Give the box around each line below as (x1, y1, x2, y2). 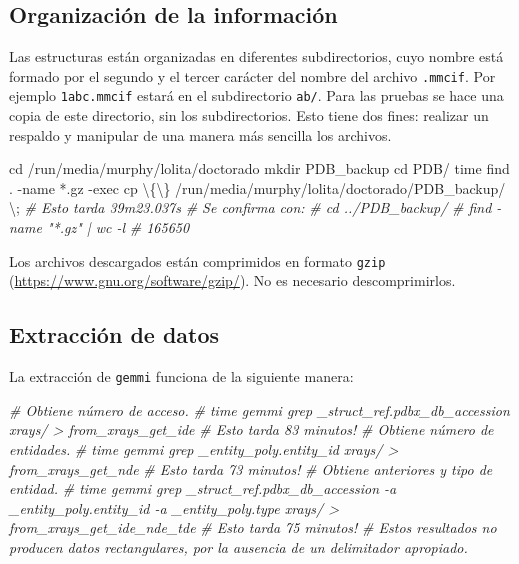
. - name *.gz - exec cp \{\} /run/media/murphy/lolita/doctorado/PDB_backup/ (9, 177, 506, 198)
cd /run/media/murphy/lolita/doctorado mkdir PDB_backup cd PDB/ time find (9, 158, 510, 179)
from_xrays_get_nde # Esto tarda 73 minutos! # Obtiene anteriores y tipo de (9, 458, 493, 479)
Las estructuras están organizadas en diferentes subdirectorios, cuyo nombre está (9, 46, 504, 67)
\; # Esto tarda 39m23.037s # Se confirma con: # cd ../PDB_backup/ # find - (9, 197, 502, 218)
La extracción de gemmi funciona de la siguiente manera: (9, 366, 354, 387)
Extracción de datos (9, 319, 220, 350)
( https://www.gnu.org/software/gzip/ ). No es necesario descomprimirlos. (9, 270, 456, 291)
